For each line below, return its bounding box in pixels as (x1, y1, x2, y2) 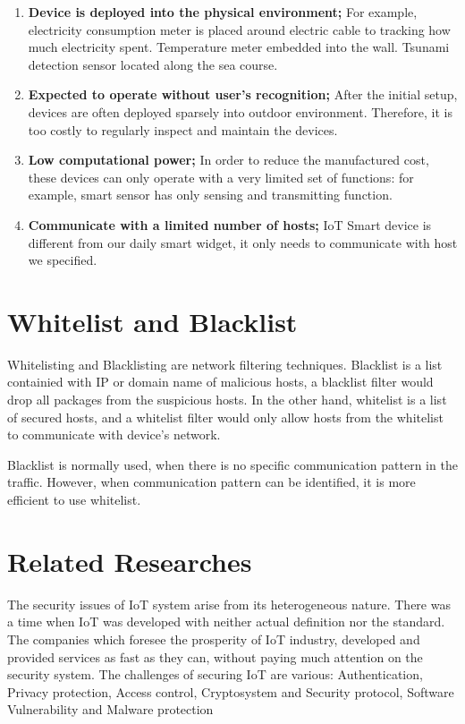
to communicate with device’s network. (7, 425, 221, 444)
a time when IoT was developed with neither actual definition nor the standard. (7, 612, 445, 631)
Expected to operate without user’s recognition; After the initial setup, (28, 85, 458, 104)
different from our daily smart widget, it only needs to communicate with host (28, 233, 458, 251)
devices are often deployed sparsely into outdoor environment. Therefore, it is (28, 102, 453, 121)
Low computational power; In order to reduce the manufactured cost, (28, 150, 429, 169)
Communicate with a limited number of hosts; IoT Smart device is (28, 215, 432, 234)
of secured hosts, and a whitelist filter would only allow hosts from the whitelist (7, 407, 444, 426)
